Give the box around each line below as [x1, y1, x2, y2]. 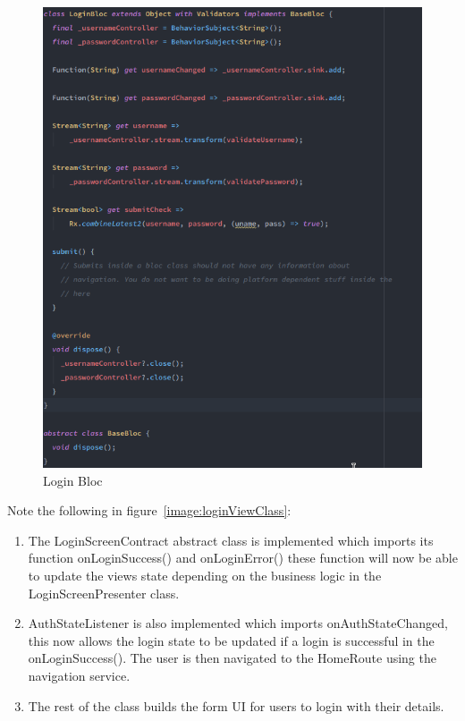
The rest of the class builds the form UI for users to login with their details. [28, 696, 444, 715]
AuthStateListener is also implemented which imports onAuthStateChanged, [28, 614, 449, 632]
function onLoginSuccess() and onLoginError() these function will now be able [28, 548, 458, 567]
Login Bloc [43, 471, 103, 489]
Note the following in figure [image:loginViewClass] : [7, 501, 292, 520]
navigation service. [28, 666, 131, 684]
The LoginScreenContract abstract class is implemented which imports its [28, 530, 434, 549]
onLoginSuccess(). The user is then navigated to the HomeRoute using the [28, 649, 436, 667]
